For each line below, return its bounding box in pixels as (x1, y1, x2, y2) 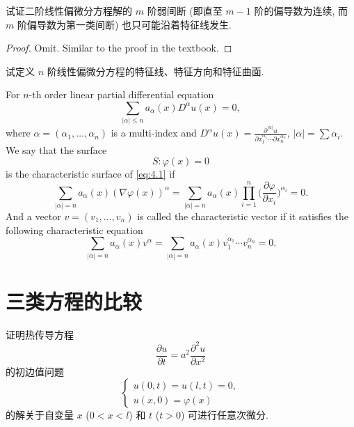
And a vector (6, 209, 61, 224)
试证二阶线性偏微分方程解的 (6, 3, 132, 17)
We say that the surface (6, 142, 107, 157)
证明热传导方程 (6, 327, 74, 341)
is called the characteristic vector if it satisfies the (137, 209, 348, 224)
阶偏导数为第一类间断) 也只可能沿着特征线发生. (17, 17, 232, 31)
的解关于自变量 (6, 407, 74, 422)
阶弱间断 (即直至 (147, 3, 223, 17)
